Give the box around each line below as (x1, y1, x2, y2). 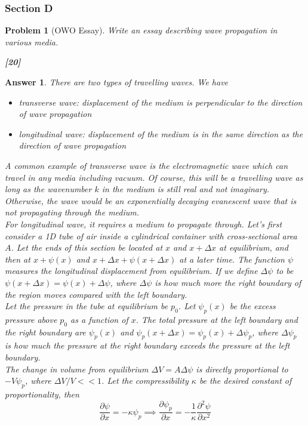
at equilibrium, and (219, 241, 288, 254)
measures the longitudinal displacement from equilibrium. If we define (5, 264, 258, 277)
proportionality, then (5, 388, 79, 401)
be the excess (229, 300, 276, 312)
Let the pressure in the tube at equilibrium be (5, 300, 168, 312)
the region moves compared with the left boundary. (5, 288, 187, 300)
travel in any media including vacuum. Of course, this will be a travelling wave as (5, 171, 303, 183)
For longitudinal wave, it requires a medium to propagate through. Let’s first (5, 217, 282, 230)
